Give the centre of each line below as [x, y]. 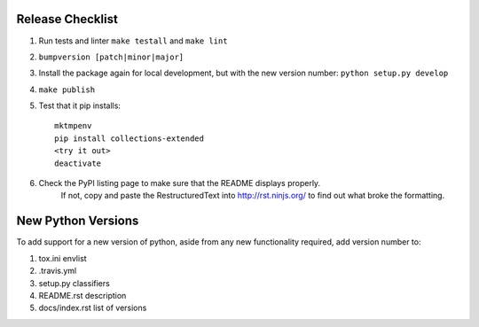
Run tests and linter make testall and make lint [133, 41]
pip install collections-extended [129, 138]
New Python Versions [78, 221]
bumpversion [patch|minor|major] [111, 57]
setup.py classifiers [74, 283]
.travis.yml [58, 271]
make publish [67, 90]
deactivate [78, 163]
